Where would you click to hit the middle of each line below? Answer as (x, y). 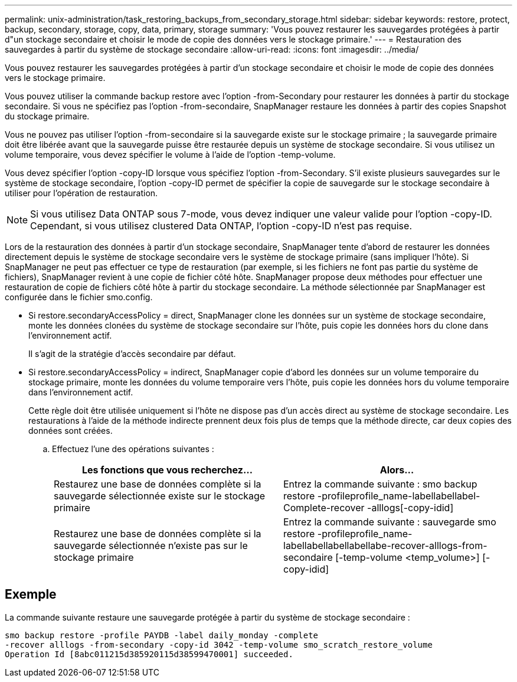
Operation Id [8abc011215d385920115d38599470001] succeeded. (149, 654)
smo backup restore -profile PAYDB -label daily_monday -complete (162, 635)
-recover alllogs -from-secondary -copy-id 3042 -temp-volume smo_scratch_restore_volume (219, 644)
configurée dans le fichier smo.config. (79, 297)
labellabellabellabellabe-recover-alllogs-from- (385, 545)
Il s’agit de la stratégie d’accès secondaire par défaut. (132, 354)
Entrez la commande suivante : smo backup (380, 484)
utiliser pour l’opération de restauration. (81, 193)
